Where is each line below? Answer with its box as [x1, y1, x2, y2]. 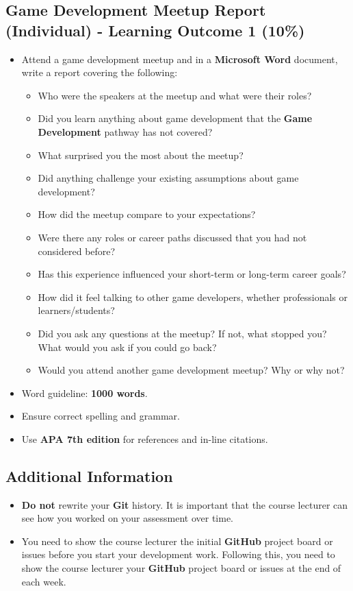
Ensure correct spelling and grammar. [21, 409, 180, 423]
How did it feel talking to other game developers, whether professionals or [38, 289, 348, 304]
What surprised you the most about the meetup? [38, 147, 244, 162]
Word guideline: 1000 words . [21, 385, 148, 400]
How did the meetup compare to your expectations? [38, 207, 256, 221]
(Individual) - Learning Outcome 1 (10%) [5, 19, 305, 40]
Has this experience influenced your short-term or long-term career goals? [38, 267, 346, 281]
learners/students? [38, 303, 115, 317]
